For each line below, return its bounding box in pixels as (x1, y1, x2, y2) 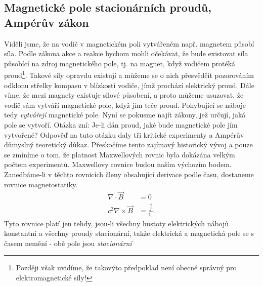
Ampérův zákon (4, 14, 89, 30)
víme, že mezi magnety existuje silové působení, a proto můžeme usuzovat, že (4, 90, 244, 100)
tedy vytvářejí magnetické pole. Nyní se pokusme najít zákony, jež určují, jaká (4, 109, 246, 120)
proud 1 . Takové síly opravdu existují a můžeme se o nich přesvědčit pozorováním (4, 68, 254, 80)
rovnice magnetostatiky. (4, 179, 78, 189)
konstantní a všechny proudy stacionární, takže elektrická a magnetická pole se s (4, 228, 254, 238)
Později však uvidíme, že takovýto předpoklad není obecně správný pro (16, 262, 237, 273)
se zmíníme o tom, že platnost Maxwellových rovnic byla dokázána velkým (4, 149, 235, 159)
